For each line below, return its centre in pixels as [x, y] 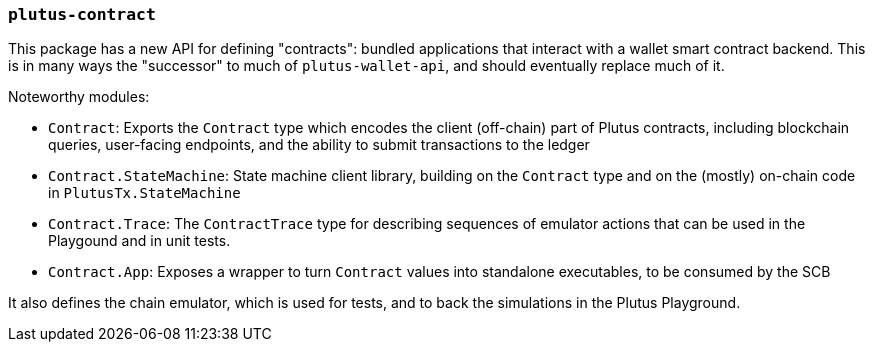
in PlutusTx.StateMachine [144, 193]
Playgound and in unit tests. [139, 241]
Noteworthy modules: [79, 97]
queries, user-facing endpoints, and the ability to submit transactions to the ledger [319, 145]
